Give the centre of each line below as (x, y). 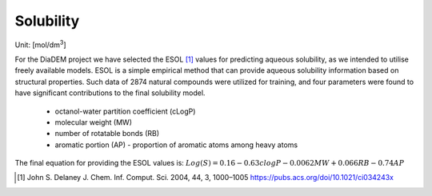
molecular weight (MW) (93, 122)
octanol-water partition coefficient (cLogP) (125, 111)
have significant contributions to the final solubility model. (110, 93)
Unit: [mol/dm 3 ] (40, 44)
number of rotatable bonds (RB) (107, 134)
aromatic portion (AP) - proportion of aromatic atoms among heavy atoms (176, 145)
